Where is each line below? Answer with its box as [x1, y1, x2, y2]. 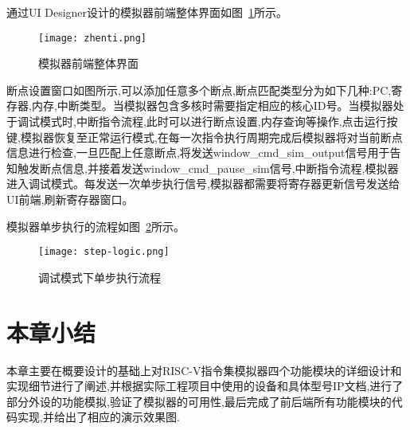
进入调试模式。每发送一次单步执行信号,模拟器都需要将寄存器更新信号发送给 [6, 175, 400, 192]
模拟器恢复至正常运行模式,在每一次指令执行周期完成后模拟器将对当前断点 [20, 128, 403, 145]
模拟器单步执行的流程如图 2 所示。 [6, 217, 185, 234]
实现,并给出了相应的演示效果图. [17, 408, 180, 425]
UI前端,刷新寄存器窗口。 [6, 191, 134, 207]
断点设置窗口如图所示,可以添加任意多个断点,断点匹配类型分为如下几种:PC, [6, 81, 392, 98]
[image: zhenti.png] [38, 32, 147, 44]
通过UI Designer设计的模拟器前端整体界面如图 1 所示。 [6, 4, 288, 20]
